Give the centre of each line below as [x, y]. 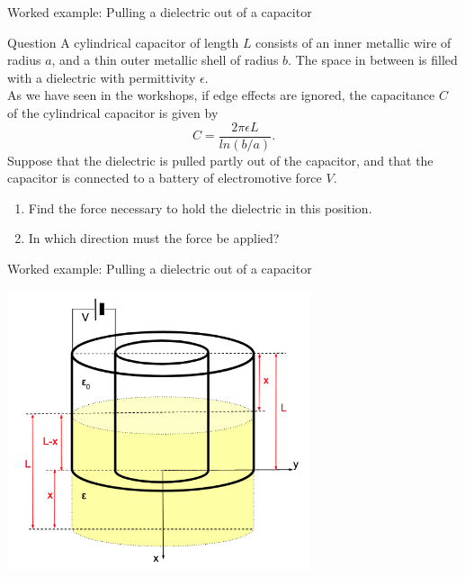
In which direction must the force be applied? [154, 238]
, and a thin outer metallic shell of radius [165, 60]
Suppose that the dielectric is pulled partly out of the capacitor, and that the [220, 160]
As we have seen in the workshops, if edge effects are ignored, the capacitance [221, 95]
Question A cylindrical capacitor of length [123, 42]
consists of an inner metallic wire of [353, 42]
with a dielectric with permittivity [102, 77]
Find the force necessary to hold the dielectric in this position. [200, 207]
